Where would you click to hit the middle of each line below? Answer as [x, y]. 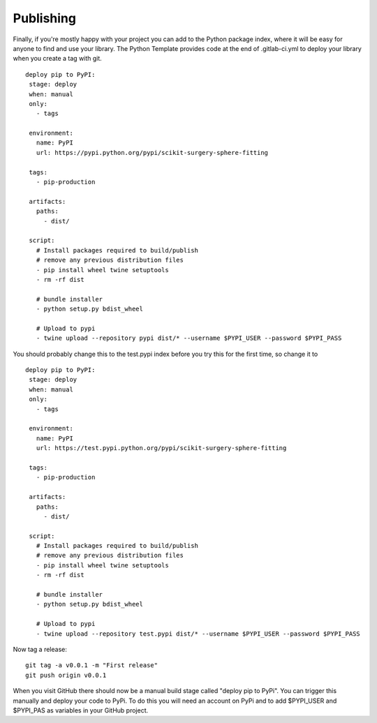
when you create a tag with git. [58, 59]
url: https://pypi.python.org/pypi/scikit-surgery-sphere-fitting [152, 152]
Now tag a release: [40, 649]
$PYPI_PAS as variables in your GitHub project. [81, 710]
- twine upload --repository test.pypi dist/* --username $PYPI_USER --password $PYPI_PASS [198, 634]
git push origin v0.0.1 [66, 675]
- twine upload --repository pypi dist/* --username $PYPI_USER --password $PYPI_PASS [189, 338]
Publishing [45, 18]
